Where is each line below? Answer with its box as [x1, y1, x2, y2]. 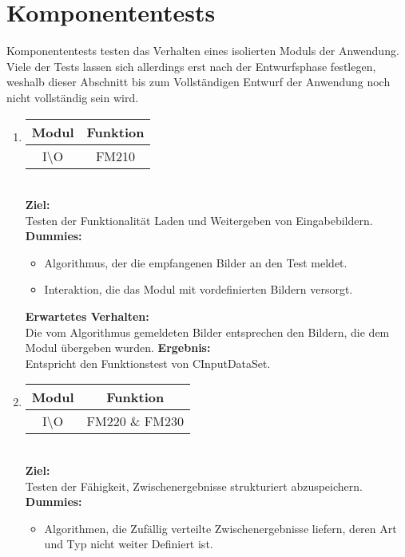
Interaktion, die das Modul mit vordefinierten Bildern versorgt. [44, 281, 353, 298]
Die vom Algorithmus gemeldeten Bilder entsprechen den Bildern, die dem [25, 323, 390, 340]
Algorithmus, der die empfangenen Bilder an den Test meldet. [44, 254, 347, 271]
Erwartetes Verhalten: [25, 308, 149, 325]
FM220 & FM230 [86, 412, 184, 431]
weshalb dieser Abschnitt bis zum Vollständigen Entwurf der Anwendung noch [6, 73, 391, 90]
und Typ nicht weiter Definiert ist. [44, 535, 213, 552]
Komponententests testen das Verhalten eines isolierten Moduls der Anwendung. [6, 42, 399, 59]
